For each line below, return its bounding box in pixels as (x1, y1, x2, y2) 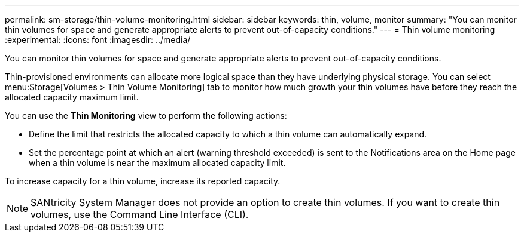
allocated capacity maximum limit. (5, 92, 139, 102)
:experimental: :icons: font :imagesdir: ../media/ (5, 35, 191, 45)
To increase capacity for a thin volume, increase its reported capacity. (5, 176, 281, 186)
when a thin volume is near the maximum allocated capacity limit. (29, 158, 286, 168)
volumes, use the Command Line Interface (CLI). (31, 208, 249, 220)
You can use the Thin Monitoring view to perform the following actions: (5, 110, 287, 121)
